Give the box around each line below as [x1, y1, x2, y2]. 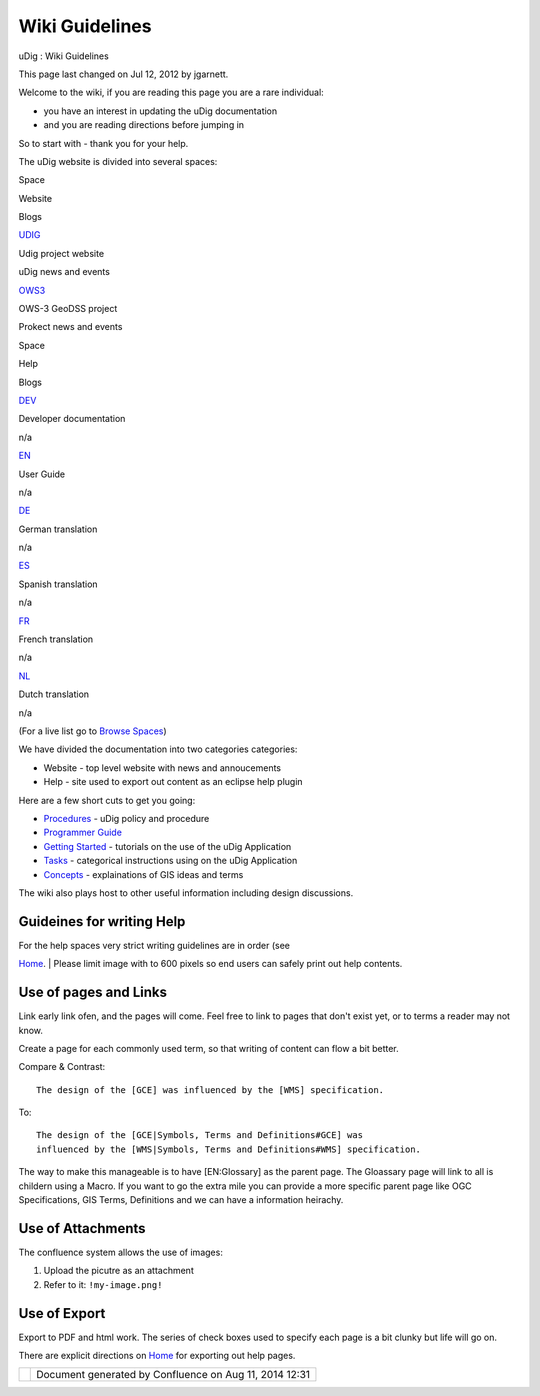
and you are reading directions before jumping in [43, 119, 245, 131]
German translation [18, 523, 98, 535]
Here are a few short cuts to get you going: [18, 794, 196, 806]
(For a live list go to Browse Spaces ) [18, 725, 167, 737]
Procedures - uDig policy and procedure [43, 812, 210, 824]
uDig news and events [18, 266, 110, 278]
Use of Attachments [18, 1220, 146, 1237]
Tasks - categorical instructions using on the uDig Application [43, 855, 298, 867]
